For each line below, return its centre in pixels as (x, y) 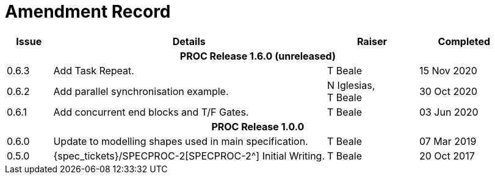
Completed (464, 41)
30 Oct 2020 (448, 91)
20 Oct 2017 (447, 156)
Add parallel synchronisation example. (141, 91)
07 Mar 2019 (448, 141)
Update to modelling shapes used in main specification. (181, 141)
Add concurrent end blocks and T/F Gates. (151, 112)
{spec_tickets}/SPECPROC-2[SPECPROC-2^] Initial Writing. (189, 156)
